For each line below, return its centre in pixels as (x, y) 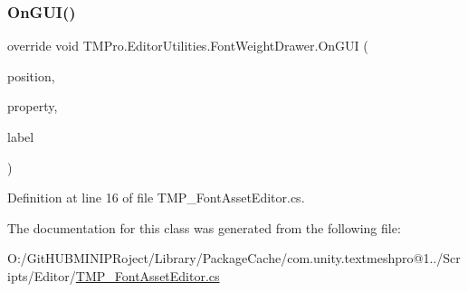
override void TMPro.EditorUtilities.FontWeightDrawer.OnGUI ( (188, 46)
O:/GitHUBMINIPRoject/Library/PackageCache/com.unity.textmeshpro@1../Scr (234, 258)
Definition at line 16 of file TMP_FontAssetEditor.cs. (156, 198)
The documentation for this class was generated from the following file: (204, 227)
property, (33, 106)
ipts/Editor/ (42, 275)
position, (31, 75)
